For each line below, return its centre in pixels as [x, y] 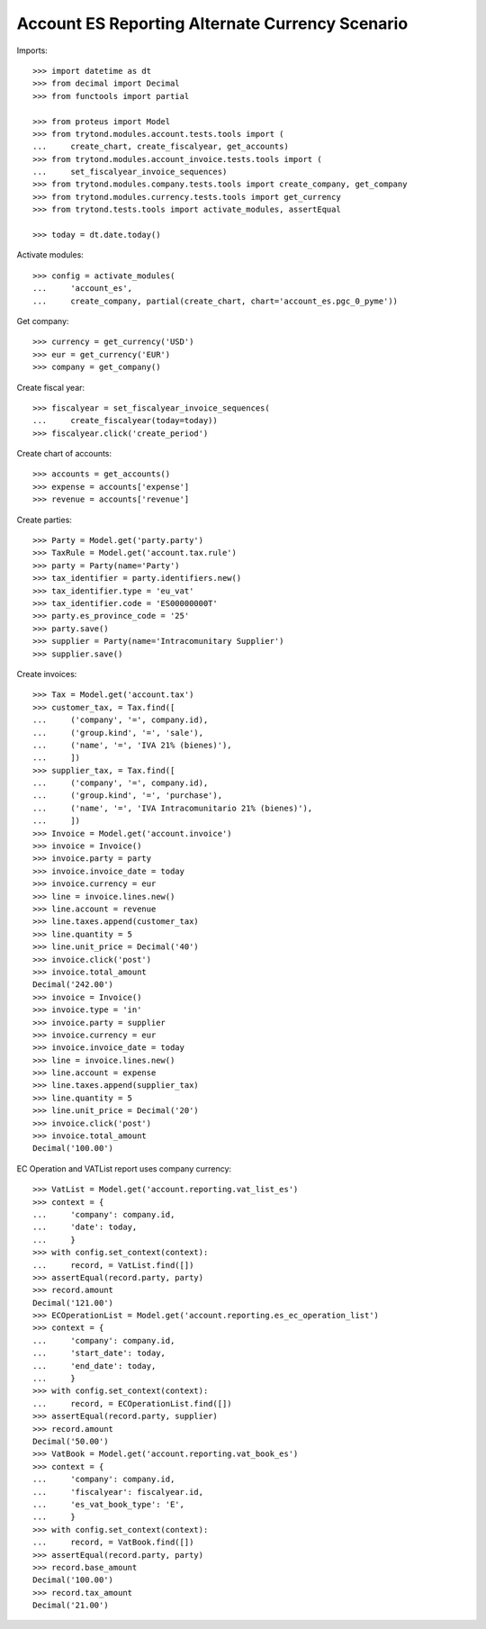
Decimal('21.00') [71, 1606]
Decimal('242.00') [73, 985]
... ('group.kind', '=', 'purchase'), [128, 796]
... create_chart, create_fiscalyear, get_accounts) [161, 147]
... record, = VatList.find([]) [113, 1265]
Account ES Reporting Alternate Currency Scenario [212, 23]
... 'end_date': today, [94, 1366]
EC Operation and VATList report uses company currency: [124, 1168]
